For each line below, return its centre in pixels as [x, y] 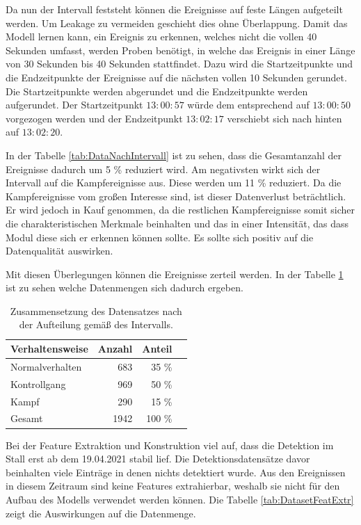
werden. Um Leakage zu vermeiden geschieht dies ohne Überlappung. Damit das [177, 23]
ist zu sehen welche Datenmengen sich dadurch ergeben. [125, 288]
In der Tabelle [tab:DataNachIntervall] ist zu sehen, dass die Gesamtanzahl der [174, 155]
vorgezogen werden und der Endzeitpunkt [94, 118]
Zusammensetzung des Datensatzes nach [96, 310]
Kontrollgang [38, 383]
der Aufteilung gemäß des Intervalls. [96, 324]
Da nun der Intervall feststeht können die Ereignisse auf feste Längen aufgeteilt [174, 9]
